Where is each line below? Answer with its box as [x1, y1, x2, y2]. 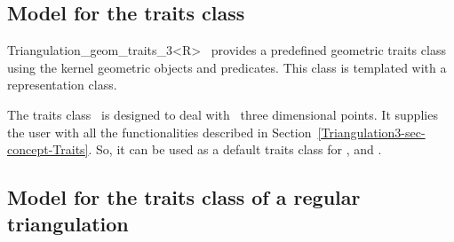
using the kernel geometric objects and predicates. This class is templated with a [7, 58, 447, 76]
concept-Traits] [7, 140, 89, 159]
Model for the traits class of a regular [7, 183, 361, 211]
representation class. [7, 75, 117, 94]
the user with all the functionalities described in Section [7, 122, 312, 141]
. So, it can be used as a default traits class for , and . [88, 140, 382, 159]
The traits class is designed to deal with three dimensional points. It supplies [7, 105, 438, 123]
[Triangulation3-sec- [317, 122, 426, 141]
